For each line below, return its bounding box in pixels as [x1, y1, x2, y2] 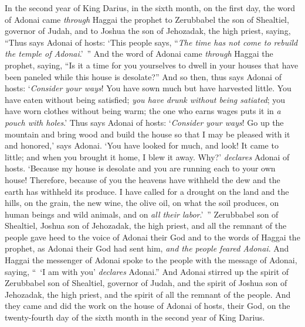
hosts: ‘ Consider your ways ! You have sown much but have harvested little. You [5, 82, 292, 94]
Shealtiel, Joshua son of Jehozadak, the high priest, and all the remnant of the [5, 219, 287, 232]
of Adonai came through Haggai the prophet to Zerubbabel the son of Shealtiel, [5, 13, 289, 25]
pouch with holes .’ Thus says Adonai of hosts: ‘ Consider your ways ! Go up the [5, 116, 284, 128]
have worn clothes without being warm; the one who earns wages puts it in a [5, 105, 281, 117]
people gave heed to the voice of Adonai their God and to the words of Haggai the [5, 230, 300, 243]
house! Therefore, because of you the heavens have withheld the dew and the [5, 173, 280, 185]
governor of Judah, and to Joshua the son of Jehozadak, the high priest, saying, [5, 25, 291, 37]
